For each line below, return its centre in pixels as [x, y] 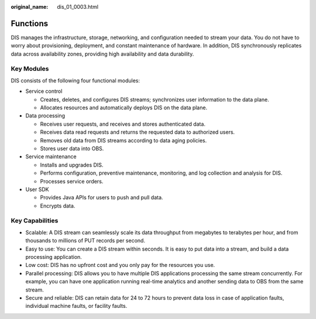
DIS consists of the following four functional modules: [75, 80]
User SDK [37, 189]
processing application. [54, 257]
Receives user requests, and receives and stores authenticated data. [123, 124]
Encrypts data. [58, 206]
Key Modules [30, 69]
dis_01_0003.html [78, 7]
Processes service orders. [72, 181]
